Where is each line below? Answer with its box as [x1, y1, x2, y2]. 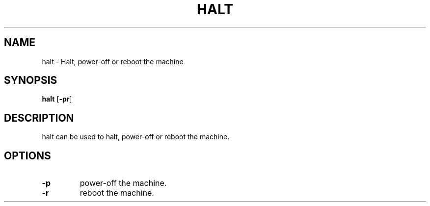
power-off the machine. [80, 178, 167, 188]
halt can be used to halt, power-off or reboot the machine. [42, 132, 230, 141]
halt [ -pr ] [42, 95, 72, 103]
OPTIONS [4, 149, 51, 162]
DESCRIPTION [4, 111, 74, 124]
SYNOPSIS [4, 74, 57, 87]
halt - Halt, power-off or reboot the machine [42, 57, 184, 66]
